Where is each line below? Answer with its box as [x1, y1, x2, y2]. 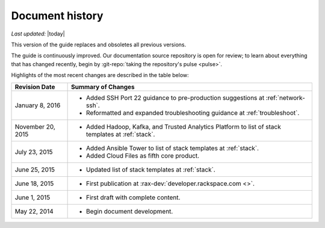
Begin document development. [86, 207, 173, 215]
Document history [11, 9, 104, 22]
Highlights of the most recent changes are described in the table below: [11, 72, 189, 79]
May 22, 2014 [14, 207, 54, 215]
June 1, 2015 [14, 193, 51, 202]
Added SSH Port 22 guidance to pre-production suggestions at [86, 93, 265, 102]
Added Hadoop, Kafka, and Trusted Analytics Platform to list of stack [86, 122, 281, 131]
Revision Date [14, 82, 55, 91]
